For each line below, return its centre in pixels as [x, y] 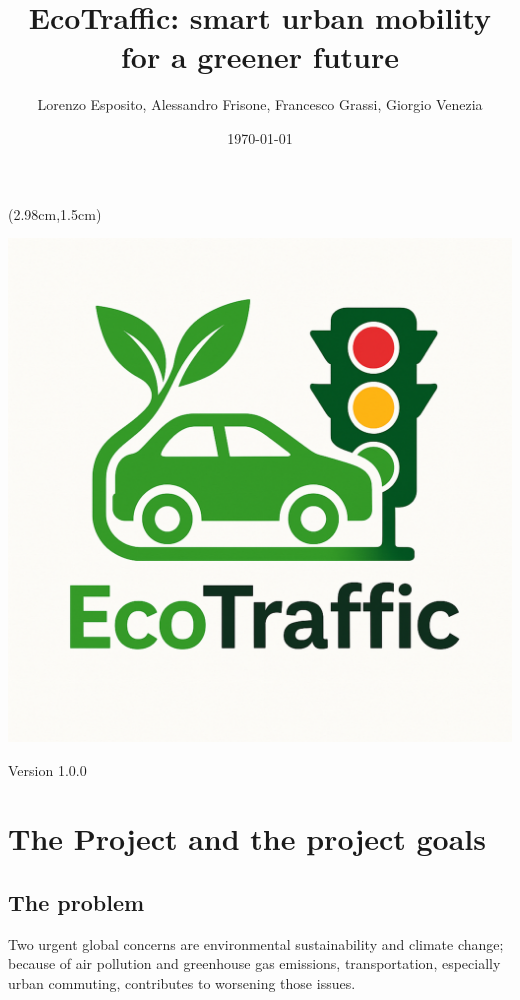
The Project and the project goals [247, 838]
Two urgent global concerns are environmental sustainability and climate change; [256, 943]
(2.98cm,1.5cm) [55, 213]
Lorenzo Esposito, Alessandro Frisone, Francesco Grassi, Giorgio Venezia [260, 104]
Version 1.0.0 [47, 769]
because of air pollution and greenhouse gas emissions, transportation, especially [254, 963]
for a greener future [260, 56]
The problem [76, 902]
